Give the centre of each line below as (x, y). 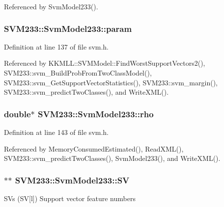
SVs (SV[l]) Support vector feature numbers (70, 198)
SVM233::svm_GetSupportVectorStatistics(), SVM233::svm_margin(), (111, 82)
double (17, 114)
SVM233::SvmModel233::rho (96, 114)
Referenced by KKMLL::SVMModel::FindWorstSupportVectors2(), (105, 63)
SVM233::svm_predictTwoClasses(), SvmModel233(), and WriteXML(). (112, 158)
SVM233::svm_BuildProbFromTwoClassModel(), (78, 73)
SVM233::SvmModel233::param (68, 28)
